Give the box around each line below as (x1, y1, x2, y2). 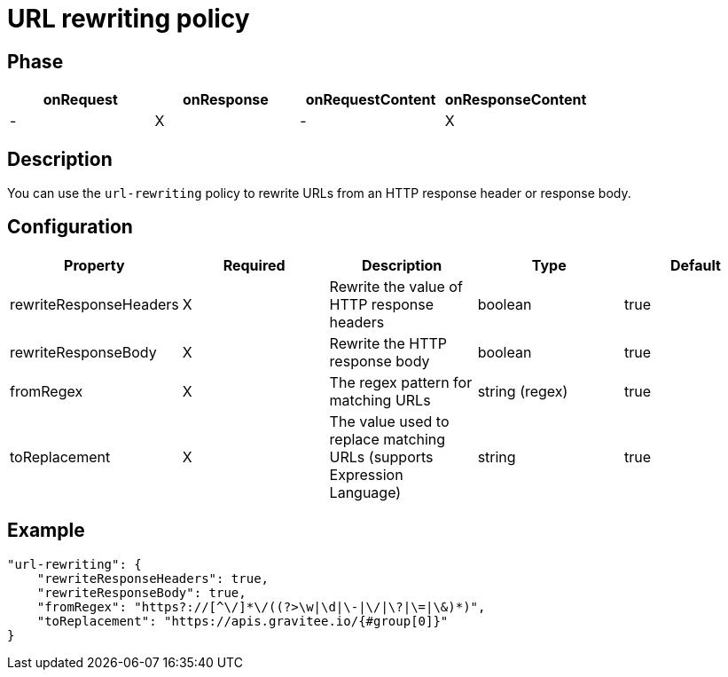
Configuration (7, 216, 133, 239)
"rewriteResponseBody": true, (36, 585, 247, 600)
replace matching (329, 429, 446, 448)
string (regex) (477, 382, 568, 400)
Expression (329, 465, 403, 484)
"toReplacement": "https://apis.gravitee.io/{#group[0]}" (36, 613, 449, 628)
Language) (329, 483, 402, 501)
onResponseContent (444, 91, 587, 109)
